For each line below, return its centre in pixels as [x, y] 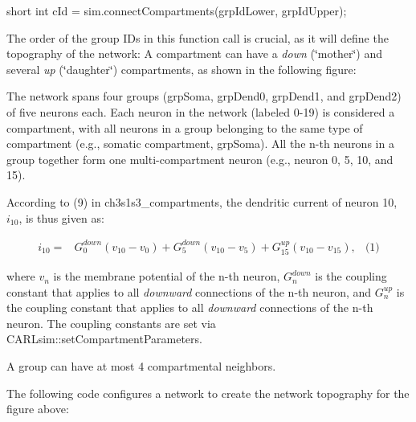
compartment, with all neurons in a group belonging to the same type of [185, 127]
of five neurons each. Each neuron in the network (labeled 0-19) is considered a [201, 111]
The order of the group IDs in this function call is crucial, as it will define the [198, 37]
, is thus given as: [61, 217]
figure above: [38, 409]
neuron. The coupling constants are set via [111, 323]
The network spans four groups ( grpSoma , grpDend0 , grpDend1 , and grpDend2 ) [204, 96]
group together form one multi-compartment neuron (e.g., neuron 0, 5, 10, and [200, 159]
